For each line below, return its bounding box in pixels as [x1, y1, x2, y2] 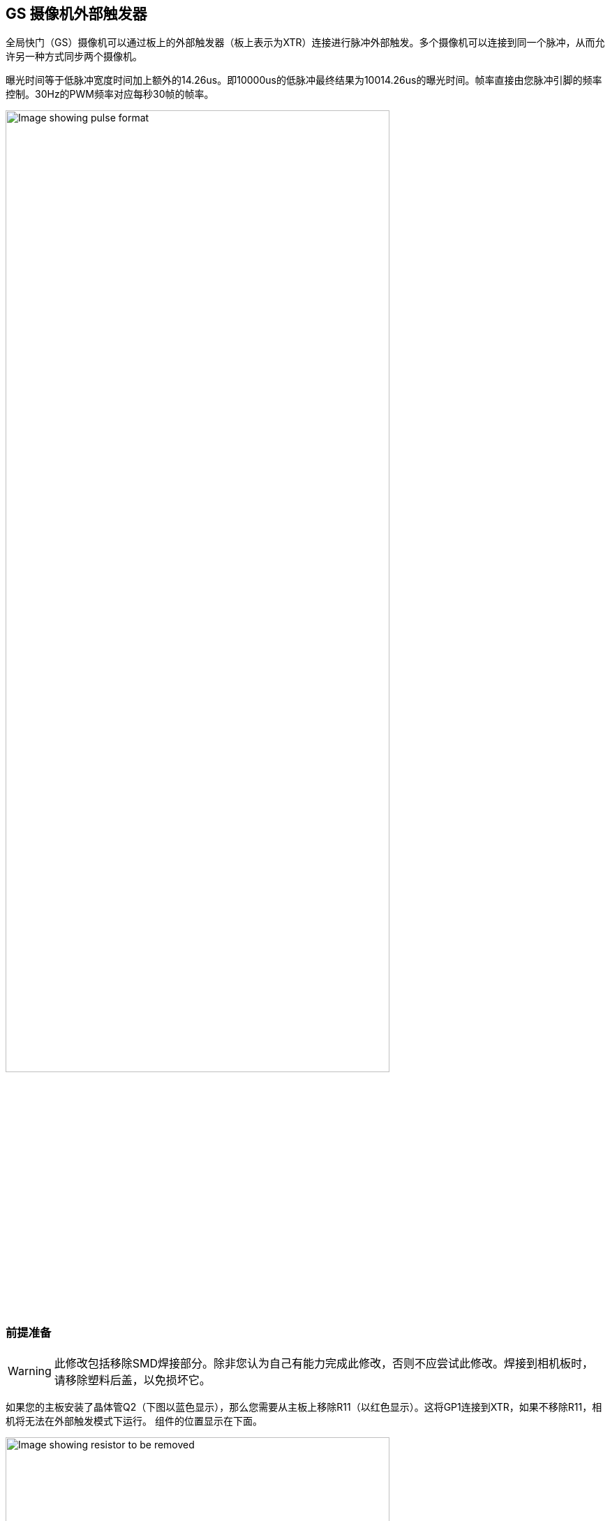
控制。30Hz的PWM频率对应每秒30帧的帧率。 [6, 88, 214, 101]
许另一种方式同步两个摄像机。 [6, 50, 142, 63]
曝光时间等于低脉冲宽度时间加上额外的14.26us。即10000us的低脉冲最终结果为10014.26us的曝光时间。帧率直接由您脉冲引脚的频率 [6, 74, 602, 87]
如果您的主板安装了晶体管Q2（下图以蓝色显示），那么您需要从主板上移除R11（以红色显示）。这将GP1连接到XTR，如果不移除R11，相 [6, 1400, 602, 1413]
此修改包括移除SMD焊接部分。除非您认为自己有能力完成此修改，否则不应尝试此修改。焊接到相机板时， [54, 1356, 594, 1370]
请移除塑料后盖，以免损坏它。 [54, 1372, 211, 1387]
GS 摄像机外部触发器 [6, 5, 147, 22]
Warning [8, 1363, 52, 1378]
